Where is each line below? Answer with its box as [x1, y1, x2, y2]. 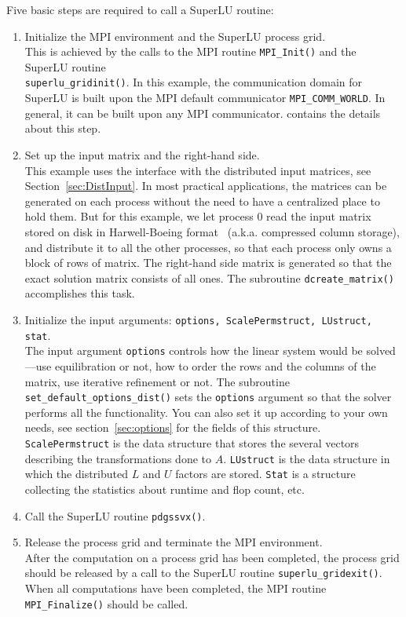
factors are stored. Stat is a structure [175, 465, 356, 482]
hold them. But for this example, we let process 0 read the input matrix [24, 208, 371, 225]
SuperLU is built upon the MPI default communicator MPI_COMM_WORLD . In [24, 89, 386, 106]
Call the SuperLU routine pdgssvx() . [24, 507, 206, 524]
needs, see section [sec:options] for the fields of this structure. [24, 419, 321, 436]
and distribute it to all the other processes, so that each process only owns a [24, 239, 392, 255]
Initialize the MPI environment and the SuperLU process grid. [24, 27, 326, 44]
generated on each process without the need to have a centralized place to [24, 192, 380, 209]
